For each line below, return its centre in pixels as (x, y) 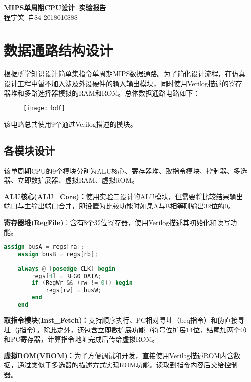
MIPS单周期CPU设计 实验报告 (55, 7)
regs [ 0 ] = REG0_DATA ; (67, 276)
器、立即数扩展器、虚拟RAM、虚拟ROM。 (71, 180)
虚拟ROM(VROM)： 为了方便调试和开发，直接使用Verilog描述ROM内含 (119, 355)
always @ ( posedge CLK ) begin (67, 269)
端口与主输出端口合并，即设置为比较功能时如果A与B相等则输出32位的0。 (119, 206)
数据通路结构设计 (59, 50)
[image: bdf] (44, 109)
